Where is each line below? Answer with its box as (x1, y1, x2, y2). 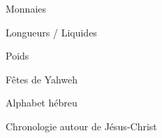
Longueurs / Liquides (6, 25, 97, 39)
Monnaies (6, 1, 47, 15)
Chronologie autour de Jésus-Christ (6, 118, 157, 133)
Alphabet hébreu (6, 95, 78, 110)
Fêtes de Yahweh (6, 71, 78, 86)
